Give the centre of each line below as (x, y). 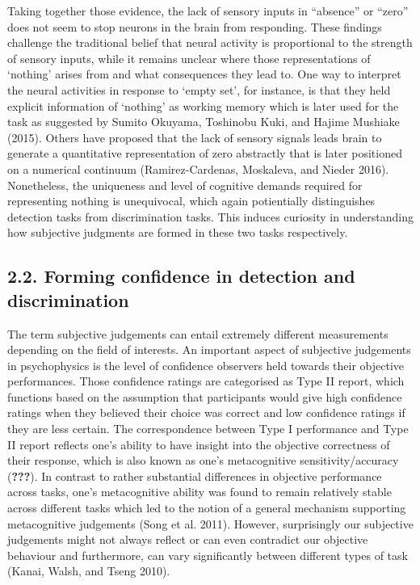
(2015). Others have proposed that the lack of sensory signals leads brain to (195, 137)
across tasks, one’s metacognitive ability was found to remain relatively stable (199, 492)
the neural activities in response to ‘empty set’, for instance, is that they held (199, 89)
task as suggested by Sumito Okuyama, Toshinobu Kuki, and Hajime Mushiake (204, 122)
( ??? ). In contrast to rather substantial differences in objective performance (195, 476)
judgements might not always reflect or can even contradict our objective (188, 539)
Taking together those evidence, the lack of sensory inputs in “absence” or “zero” (208, 11)
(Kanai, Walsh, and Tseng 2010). (89, 571)
